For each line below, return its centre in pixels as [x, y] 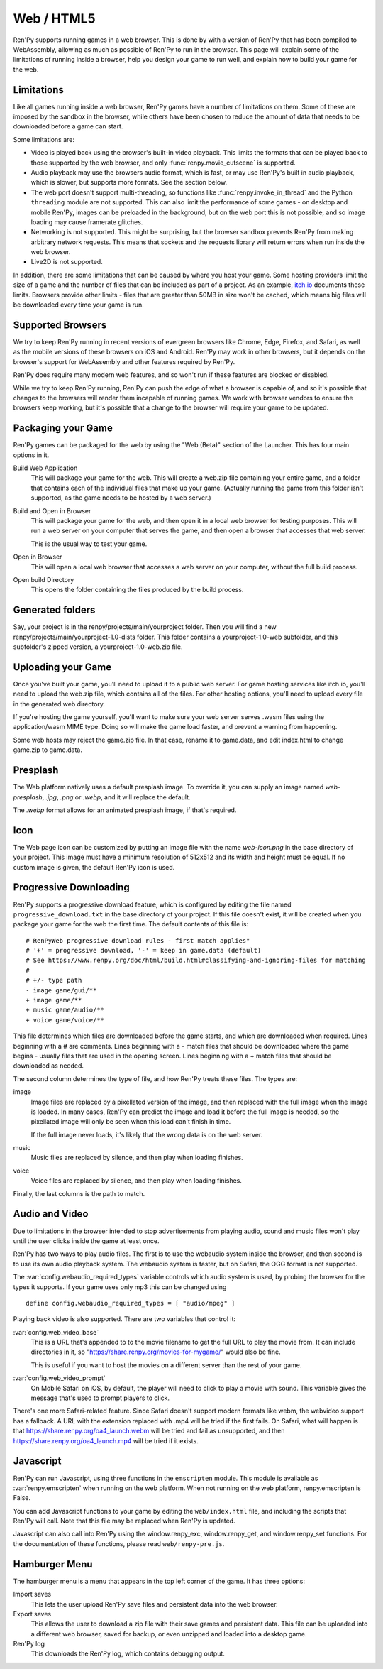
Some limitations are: [44, 139]
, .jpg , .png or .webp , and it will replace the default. [116, 797]
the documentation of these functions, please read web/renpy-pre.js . [119, 1543]
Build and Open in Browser [52, 510]
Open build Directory [44, 579]
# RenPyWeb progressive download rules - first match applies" [138, 940]
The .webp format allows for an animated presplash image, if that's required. [125, 810]
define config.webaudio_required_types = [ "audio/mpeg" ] [131, 1303]
